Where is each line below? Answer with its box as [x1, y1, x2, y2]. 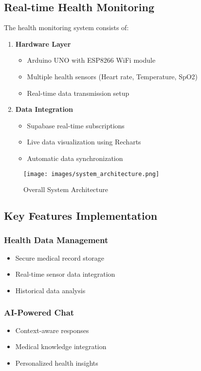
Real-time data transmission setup [27, 88, 129, 98]
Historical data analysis [15, 285, 86, 295]
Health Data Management [4, 233, 109, 246]
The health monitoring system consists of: [4, 22, 129, 33]
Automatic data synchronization [27, 153, 123, 163]
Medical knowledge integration [15, 341, 107, 352]
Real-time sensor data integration [15, 269, 115, 279]
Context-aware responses [15, 325, 89, 335]
